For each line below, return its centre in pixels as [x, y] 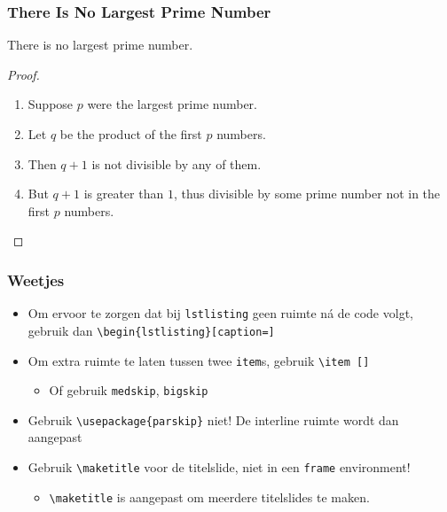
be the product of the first [131, 134]
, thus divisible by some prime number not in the [307, 194]
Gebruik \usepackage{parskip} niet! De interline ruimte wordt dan [213, 419]
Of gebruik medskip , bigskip [129, 390]
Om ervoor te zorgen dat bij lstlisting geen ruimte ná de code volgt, [220, 313]
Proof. [24, 74]
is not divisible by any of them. [176, 163]
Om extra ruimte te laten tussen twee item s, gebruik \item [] [199, 360]
